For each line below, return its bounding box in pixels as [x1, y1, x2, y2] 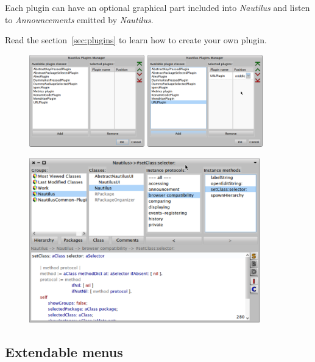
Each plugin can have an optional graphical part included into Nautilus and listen [5, 1, 310, 13]
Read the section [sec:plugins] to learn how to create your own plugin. [5, 34, 267, 46]
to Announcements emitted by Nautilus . [5, 13, 154, 26]
